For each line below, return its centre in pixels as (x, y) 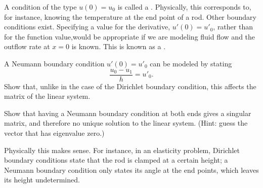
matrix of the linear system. (47, 96)
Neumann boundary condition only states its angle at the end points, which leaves (131, 170)
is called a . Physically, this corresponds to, (184, 7)
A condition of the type (40, 7)
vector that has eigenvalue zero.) (54, 133)
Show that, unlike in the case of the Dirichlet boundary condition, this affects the (130, 86)
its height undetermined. (42, 180)
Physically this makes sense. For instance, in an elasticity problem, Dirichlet (122, 150)
